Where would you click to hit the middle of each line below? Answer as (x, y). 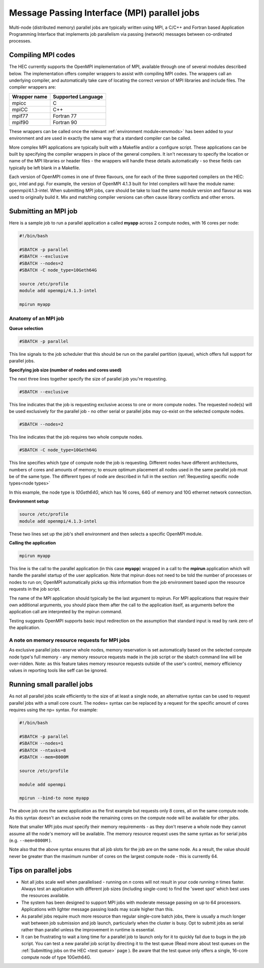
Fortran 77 (65, 116)
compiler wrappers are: (33, 87)
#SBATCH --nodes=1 (41, 743)
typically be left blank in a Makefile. (45, 168)
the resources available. (45, 896)
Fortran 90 (65, 122)
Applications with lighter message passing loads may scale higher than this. (98, 909)
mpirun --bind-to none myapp (54, 798)
